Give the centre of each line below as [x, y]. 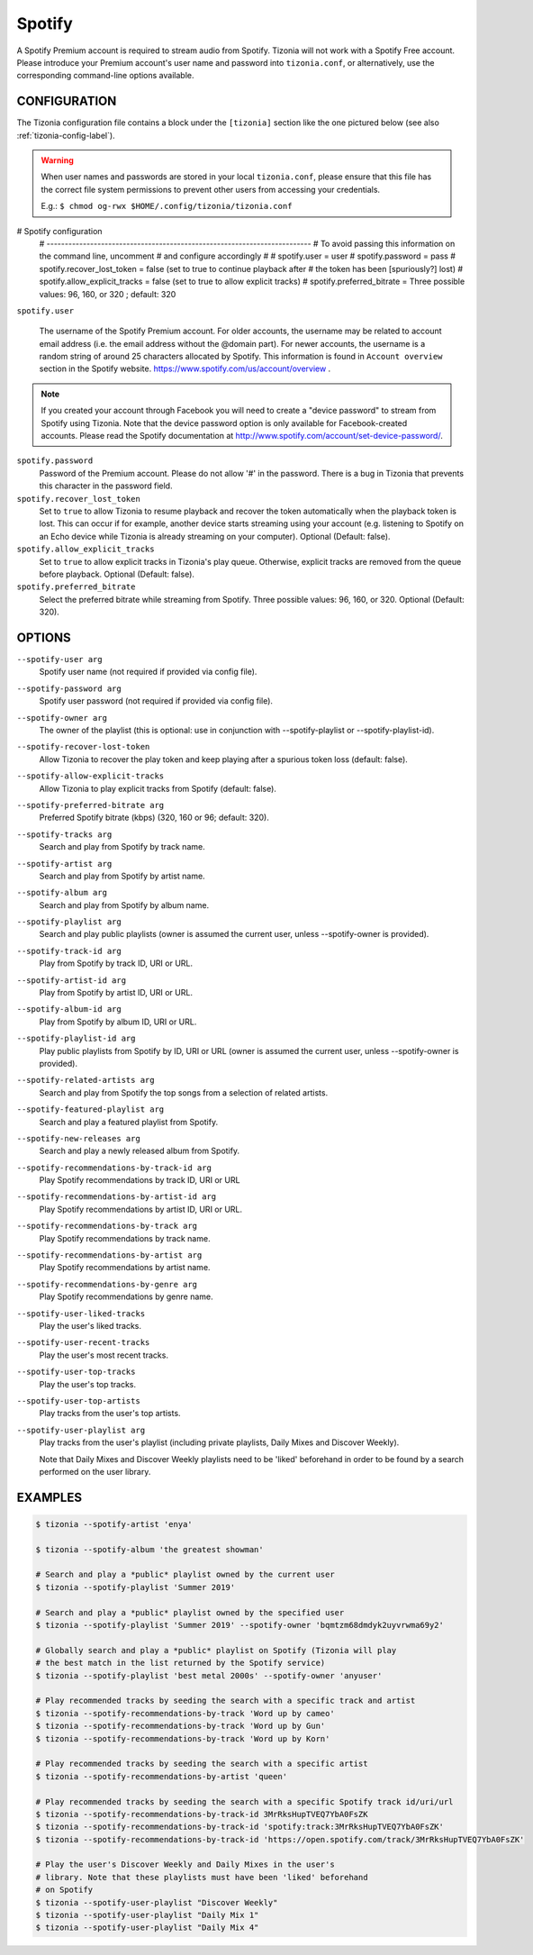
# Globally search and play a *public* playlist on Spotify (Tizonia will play [216, 1650]
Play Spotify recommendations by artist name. [125, 1268]
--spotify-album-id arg [69, 1009]
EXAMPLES [50, 1497]
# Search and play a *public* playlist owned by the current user [185, 1575]
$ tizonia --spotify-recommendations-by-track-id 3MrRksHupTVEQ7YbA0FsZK [202, 1814]
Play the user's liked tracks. [90, 1326]
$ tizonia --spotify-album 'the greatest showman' [150, 1549]
